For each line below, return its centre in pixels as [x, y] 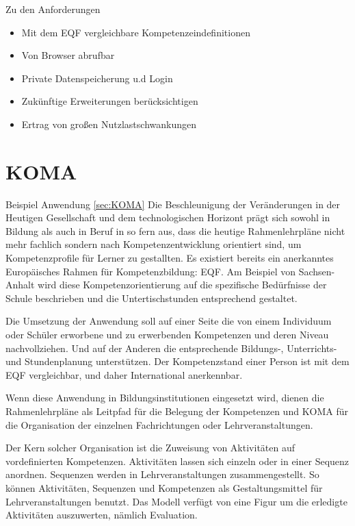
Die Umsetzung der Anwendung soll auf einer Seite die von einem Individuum [169, 321]
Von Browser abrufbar [68, 55]
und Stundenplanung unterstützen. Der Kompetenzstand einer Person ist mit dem [177, 361]
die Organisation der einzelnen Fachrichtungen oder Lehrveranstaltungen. [159, 424]
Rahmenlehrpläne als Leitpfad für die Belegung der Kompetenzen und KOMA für [177, 411]
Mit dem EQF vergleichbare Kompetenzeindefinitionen [136, 32]
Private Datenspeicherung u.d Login [97, 78]
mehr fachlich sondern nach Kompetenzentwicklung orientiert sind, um [154, 244]
